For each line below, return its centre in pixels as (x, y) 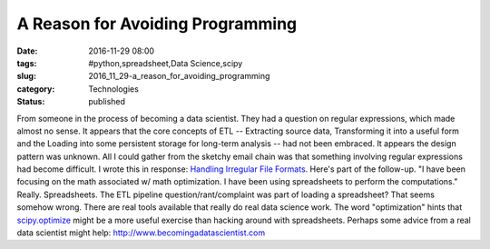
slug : (26, 76)
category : (36, 89)
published (107, 102)
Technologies (114, 89)
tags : (27, 63)
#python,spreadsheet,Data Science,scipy (166, 63)
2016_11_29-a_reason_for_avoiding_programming (179, 76)
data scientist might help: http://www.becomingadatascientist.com (141, 233)
